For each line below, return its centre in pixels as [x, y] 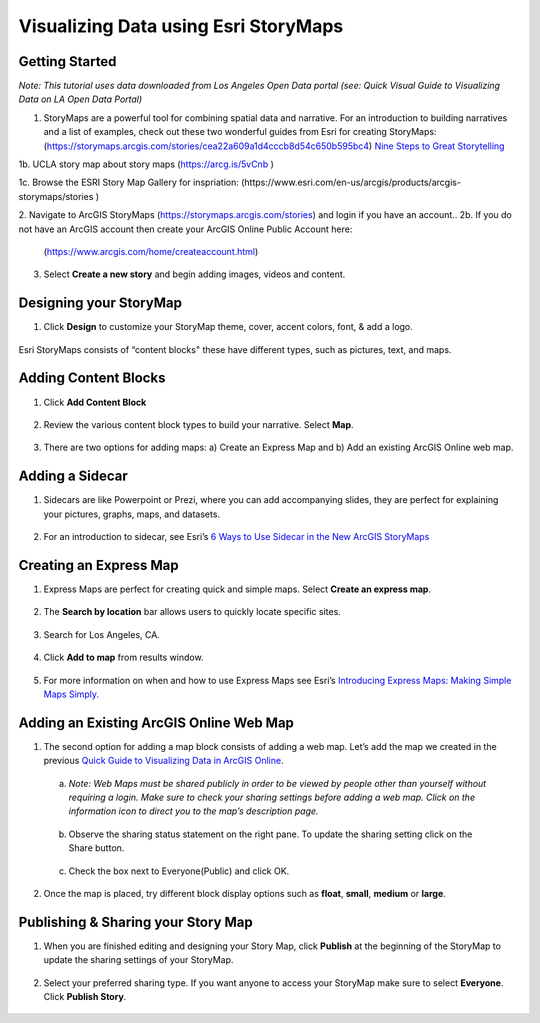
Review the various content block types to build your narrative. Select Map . [198, 424]
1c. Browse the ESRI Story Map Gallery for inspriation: [129, 182]
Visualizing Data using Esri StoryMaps [181, 26]
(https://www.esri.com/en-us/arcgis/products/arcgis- [351, 182]
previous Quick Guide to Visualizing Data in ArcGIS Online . [163, 761]
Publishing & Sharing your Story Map [136, 921]
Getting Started [67, 61]
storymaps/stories [56, 196]
